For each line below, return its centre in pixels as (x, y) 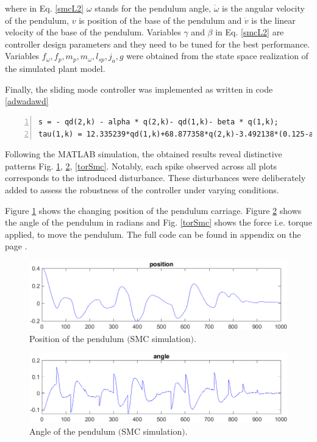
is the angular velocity (263, 8)
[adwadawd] (27, 101)
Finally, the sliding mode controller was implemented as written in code (139, 89)
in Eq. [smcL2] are (250, 32)
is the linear (273, 20)
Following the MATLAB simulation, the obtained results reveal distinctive (144, 154)
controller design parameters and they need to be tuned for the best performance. (158, 44)
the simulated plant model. (55, 69)
